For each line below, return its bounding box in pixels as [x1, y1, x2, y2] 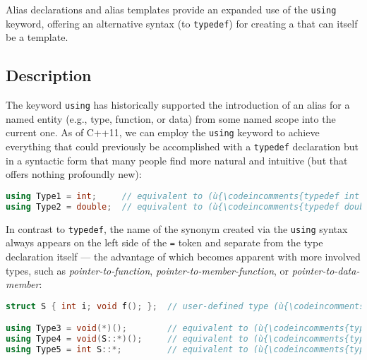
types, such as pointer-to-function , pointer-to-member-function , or [6, 263, 289, 277]
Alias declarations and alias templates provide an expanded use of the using [6, 2, 337, 16]
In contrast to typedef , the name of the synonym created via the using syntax [6, 221, 348, 236]
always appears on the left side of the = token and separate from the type [6, 235, 323, 250]
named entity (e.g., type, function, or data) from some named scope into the [6, 111, 336, 126]
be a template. [6, 30, 68, 44]
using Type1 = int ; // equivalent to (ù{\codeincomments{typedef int [6, 191, 360, 201]
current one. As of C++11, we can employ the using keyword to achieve [6, 125, 320, 140]
